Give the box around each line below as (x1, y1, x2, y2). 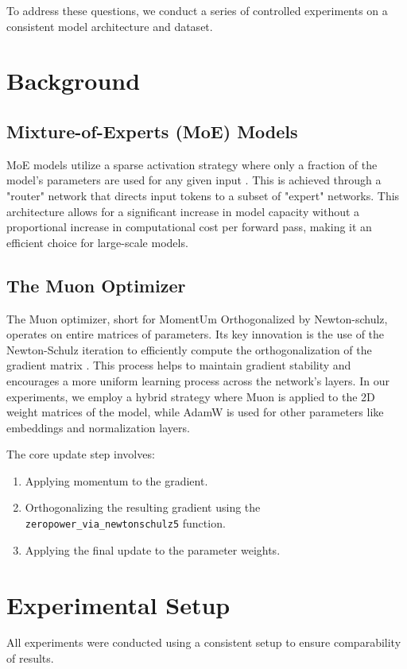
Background (6, 64, 141, 97)
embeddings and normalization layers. (6, 419, 190, 435)
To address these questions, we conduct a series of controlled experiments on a (6, 2, 388, 18)
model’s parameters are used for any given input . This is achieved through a (6, 172, 382, 188)
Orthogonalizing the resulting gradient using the (25, 499, 261, 516)
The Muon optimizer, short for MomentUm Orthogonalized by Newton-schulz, (6, 310, 388, 327)
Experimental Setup (6, 588, 231, 621)
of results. (6, 650, 54, 667)
